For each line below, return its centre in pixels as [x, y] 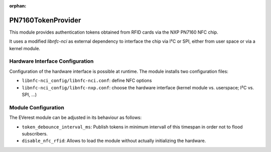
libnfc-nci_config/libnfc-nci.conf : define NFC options [87, 81]
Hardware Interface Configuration [51, 61]
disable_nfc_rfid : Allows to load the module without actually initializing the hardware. [114, 141]
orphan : [18, 6]
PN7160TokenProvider [45, 20]
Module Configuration [37, 107]
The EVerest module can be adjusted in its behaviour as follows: [76, 117]
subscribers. [35, 133]
